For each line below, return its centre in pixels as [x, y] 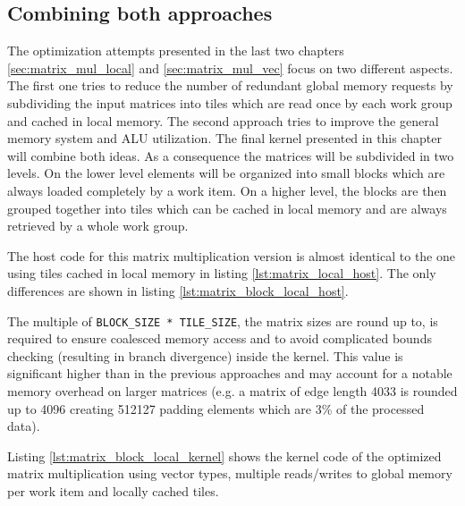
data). [24, 426]
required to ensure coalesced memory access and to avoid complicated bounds [220, 338]
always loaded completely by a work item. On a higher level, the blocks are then [227, 190]
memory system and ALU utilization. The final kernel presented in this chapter [224, 138]
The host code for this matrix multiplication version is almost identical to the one [231, 255]
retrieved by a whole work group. [98, 226]
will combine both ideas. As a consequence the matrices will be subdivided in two [231, 155]
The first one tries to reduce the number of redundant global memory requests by [230, 85]
